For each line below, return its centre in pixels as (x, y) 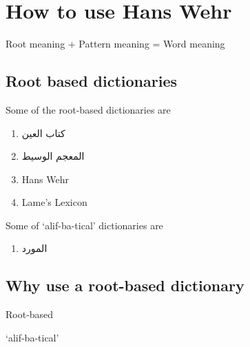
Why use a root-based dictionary (125, 285)
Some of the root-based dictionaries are (88, 109)
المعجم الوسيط (53, 156)
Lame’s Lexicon (54, 202)
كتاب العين (43, 133)
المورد (34, 248)
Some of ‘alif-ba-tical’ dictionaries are (84, 225)
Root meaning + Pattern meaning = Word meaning (115, 44)
